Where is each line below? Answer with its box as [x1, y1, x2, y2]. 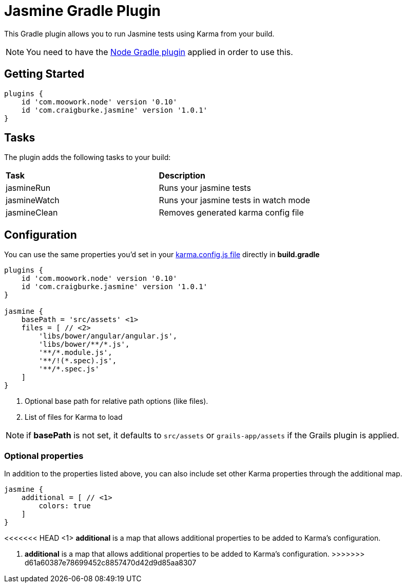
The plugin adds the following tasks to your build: [4, 153, 171, 162]
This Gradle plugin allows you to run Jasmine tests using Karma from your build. [4, 29, 275, 38]
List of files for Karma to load [25, 413, 123, 422]
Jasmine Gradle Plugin [4, 2, 161, 20]
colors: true [38, 502, 91, 510]
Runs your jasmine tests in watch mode [159, 195, 311, 206]
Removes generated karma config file [159, 207, 304, 218]
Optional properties [4, 450, 84, 461]
